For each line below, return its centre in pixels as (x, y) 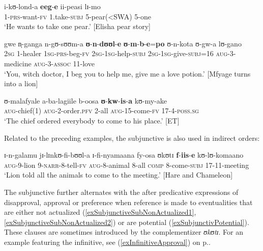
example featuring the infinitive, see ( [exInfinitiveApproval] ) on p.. (107, 242)
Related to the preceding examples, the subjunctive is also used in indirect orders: (132, 137)
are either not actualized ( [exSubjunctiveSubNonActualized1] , (100, 212)
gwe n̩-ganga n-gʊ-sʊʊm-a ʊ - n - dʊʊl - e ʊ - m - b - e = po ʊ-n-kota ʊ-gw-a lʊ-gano (123, 43)
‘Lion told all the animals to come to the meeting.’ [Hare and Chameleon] (119, 175)
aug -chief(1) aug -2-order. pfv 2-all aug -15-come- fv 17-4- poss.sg (101, 110)
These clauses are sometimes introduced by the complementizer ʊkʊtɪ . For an (124, 232)
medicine (18, 63)
